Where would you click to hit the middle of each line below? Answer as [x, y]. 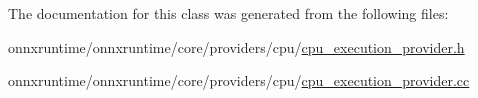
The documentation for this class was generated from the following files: [228, 13]
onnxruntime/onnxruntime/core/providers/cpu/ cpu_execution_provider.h [236, 46]
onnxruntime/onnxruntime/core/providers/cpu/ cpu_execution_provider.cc [239, 80]
